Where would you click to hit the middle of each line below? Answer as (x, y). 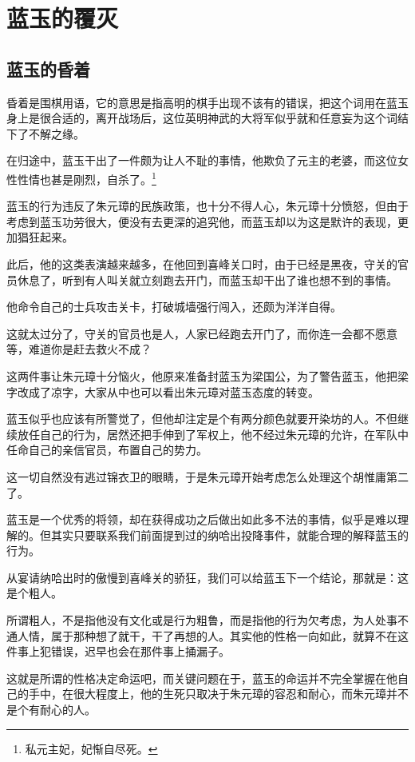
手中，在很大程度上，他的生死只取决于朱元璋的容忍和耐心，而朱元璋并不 (218, 694)
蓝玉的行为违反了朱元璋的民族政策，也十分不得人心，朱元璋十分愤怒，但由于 (207, 206)
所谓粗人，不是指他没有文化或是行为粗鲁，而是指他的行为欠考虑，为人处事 (202, 620)
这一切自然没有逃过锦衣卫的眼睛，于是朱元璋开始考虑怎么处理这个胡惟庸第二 (207, 476)
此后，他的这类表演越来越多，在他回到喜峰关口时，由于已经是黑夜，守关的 (202, 263)
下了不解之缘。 (45, 133)
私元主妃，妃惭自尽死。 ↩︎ (91, 748)
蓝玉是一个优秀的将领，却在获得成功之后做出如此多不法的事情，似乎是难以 (202, 519)
